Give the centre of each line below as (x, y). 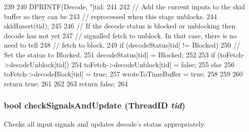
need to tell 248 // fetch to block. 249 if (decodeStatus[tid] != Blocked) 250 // (122, 45)
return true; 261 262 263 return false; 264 (66, 83)
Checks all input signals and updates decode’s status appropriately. (105, 123)
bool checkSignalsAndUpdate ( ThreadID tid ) (95, 105)
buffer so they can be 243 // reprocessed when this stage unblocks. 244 (111, 16)
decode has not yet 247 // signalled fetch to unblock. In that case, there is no (120, 35)
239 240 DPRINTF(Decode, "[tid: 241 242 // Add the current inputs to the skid (124, 6)
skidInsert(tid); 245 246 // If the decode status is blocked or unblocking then (120, 26)
